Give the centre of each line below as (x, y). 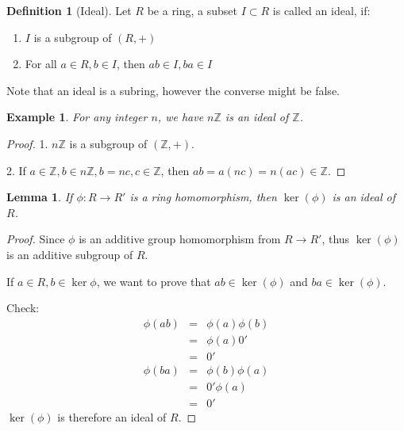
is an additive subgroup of (70, 254)
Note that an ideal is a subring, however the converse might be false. (173, 90)
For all (41, 64)
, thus (336, 239)
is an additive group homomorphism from (180, 239)
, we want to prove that (154, 281)
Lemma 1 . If (40, 197)
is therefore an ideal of (112, 416)
